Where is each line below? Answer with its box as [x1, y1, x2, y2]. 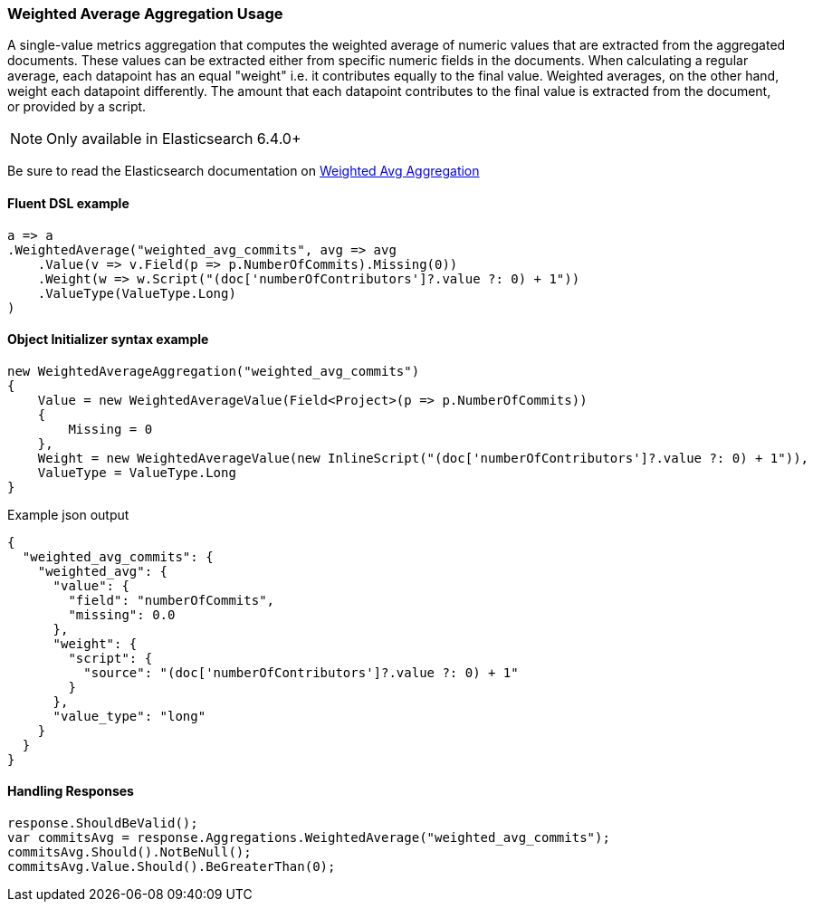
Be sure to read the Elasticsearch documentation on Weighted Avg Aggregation [7, 163, 480, 179]
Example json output [7, 506, 129, 522]
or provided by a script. [7, 99, 147, 115]
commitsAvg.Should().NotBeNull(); [7, 845, 252, 860]
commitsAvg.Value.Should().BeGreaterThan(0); [7, 859, 336, 875]
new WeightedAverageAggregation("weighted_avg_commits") [7, 363, 420, 378]
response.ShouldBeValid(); [7, 816, 198, 831]
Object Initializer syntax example [7, 331, 209, 348]
